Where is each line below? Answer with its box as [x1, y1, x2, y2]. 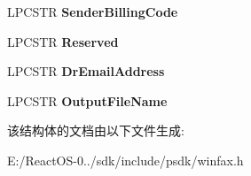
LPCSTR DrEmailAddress [7, 62, 165, 80]
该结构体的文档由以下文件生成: [7, 121, 184, 140]
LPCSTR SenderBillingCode [7, 3, 178, 20]
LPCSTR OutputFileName [7, 91, 168, 110]
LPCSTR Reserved [7, 32, 119, 50]
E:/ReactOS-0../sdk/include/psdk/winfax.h [7, 150, 244, 169]
